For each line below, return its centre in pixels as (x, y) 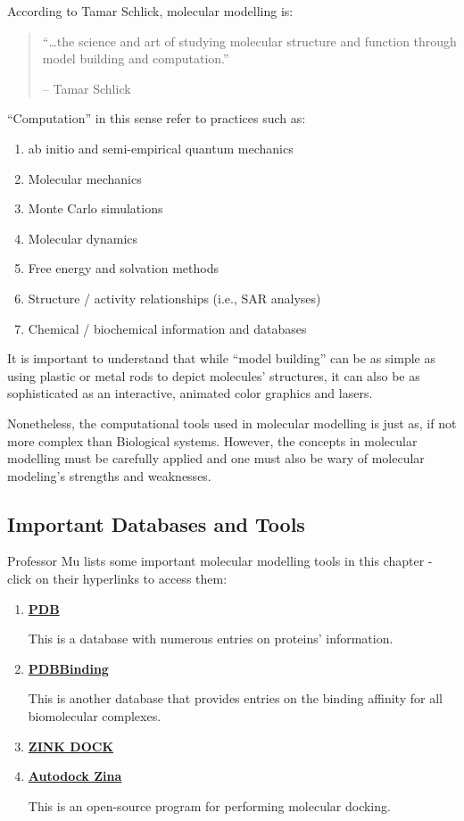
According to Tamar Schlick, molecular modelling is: (150, 11)
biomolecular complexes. (95, 716)
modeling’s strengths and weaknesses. (109, 475)
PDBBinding (68, 668)
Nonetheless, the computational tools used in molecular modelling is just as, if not (232, 423)
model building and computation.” (136, 58)
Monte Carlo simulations (95, 208)
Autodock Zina (75, 776)
